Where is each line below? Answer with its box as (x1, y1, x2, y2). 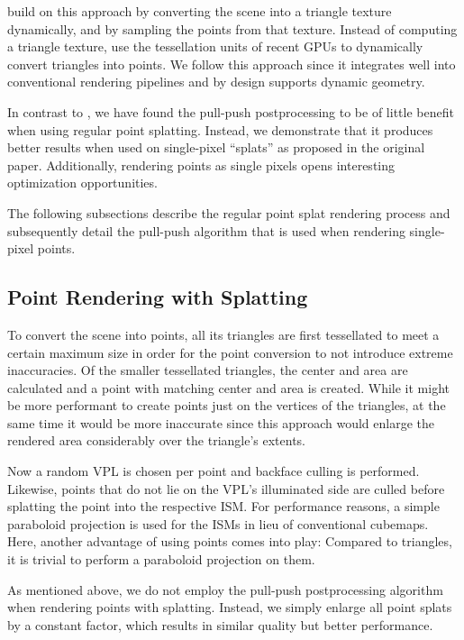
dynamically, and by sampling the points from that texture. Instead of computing (7, 19, 458, 38)
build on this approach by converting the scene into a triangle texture (7, 2, 392, 20)
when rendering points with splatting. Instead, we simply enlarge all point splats (7, 598, 452, 617)
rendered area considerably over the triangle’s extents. (7, 431, 306, 450)
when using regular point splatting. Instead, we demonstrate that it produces (7, 120, 433, 139)
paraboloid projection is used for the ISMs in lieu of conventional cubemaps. (7, 514, 429, 533)
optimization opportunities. (7, 173, 158, 192)
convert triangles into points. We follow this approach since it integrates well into (7, 54, 456, 73)
